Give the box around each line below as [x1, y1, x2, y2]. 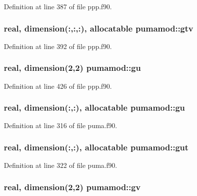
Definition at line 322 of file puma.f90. [4, 160, 117, 170]
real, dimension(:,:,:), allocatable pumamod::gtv [4, 22, 194, 34]
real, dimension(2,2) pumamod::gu [4, 62, 141, 74]
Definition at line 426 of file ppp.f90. [4, 81, 112, 91]
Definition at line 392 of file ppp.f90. [4, 41, 112, 51]
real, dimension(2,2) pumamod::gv [4, 180, 141, 193]
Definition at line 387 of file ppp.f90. [4, 1, 112, 11]
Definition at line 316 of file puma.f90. [4, 120, 117, 131]
